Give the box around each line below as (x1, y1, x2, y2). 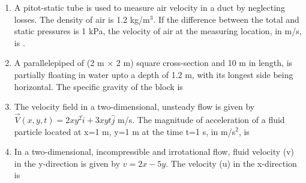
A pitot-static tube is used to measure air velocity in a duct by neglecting (14, 1, 285, 13)
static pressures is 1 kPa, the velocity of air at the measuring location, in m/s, (14, 25, 302, 37)
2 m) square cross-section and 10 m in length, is (116, 56, 293, 69)
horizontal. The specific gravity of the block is (14, 80, 183, 92)
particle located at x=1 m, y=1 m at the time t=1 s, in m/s (14, 125, 236, 137)
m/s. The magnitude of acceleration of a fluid (118, 113, 285, 125)
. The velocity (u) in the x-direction (166, 157, 297, 169)
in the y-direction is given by (14, 157, 121, 169)
